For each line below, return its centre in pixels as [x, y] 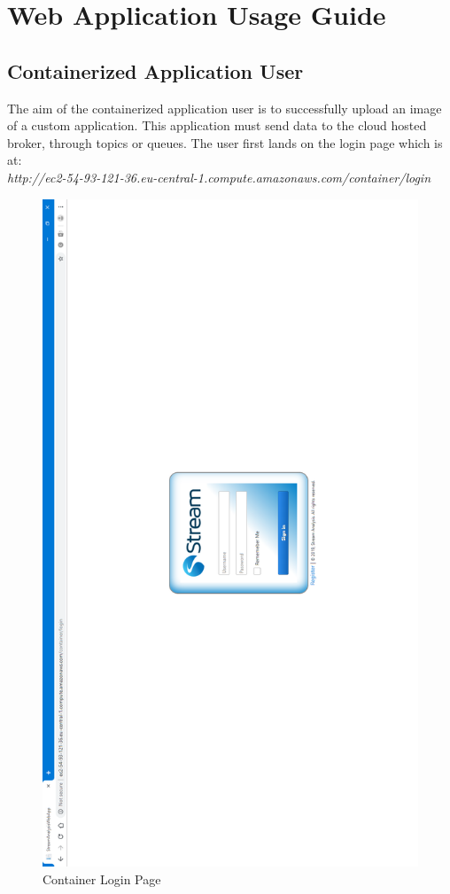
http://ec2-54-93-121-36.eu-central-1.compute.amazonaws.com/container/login [219, 177]
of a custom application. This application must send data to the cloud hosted [217, 125]
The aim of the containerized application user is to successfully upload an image [225, 108]
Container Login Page [102, 878]
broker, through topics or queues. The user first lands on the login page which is [225, 142]
